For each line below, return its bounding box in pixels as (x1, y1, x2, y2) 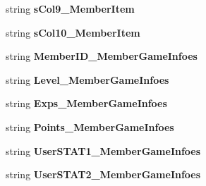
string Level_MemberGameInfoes (6, 72, 169, 87)
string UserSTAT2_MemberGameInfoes (6, 167, 201, 182)
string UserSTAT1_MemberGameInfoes (6, 143, 201, 158)
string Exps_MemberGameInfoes (6, 96, 167, 111)
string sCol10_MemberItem (6, 25, 140, 39)
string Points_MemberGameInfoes (6, 119, 174, 134)
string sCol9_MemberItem (6, 1, 135, 15)
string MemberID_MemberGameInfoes (6, 49, 198, 63)
